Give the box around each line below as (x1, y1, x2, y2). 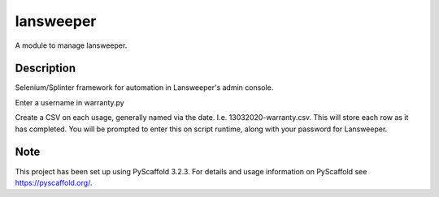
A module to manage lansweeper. (15, 41, 128, 50)
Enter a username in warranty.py (15, 97, 125, 107)
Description (15, 62, 76, 75)
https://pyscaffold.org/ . (15, 178, 93, 187)
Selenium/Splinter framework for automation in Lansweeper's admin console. (15, 83, 274, 92)
